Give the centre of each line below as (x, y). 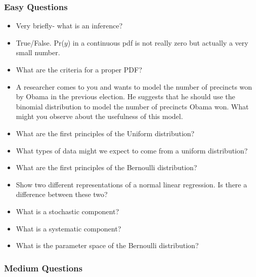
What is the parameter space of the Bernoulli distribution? (107, 245)
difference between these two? (62, 194)
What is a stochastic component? (68, 211)
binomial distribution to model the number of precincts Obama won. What (132, 106)
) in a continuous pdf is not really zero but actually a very (158, 42)
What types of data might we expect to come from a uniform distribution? (132, 150)
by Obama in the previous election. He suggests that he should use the (125, 96)
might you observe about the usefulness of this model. (99, 116)
